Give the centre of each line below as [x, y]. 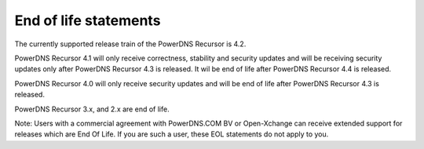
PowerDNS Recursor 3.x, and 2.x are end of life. [92, 109]
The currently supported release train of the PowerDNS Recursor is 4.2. [130, 44]
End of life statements [88, 20]
